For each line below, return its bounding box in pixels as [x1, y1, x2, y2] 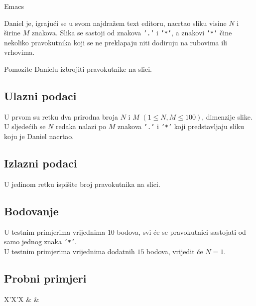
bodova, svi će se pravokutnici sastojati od [117, 226, 246, 237]
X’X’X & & [4, 294, 39, 304]
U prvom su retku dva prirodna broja [4, 111, 118, 122]
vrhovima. [4, 47, 35, 57]
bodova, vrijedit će [146, 246, 203, 256]
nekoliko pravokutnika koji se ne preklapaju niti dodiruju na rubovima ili [4, 37, 227, 47]
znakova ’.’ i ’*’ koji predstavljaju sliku [118, 121, 245, 132]
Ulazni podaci [4, 88, 77, 104]
